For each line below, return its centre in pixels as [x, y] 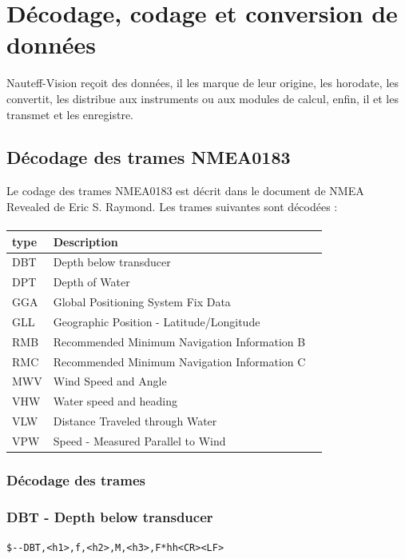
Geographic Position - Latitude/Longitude [157, 321]
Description [85, 241]
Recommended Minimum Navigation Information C [179, 361]
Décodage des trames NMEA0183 [149, 157]
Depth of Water [91, 282]
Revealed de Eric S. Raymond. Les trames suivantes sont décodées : [172, 206]
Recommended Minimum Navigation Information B [179, 341]
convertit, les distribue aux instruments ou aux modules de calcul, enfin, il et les [202, 98]
